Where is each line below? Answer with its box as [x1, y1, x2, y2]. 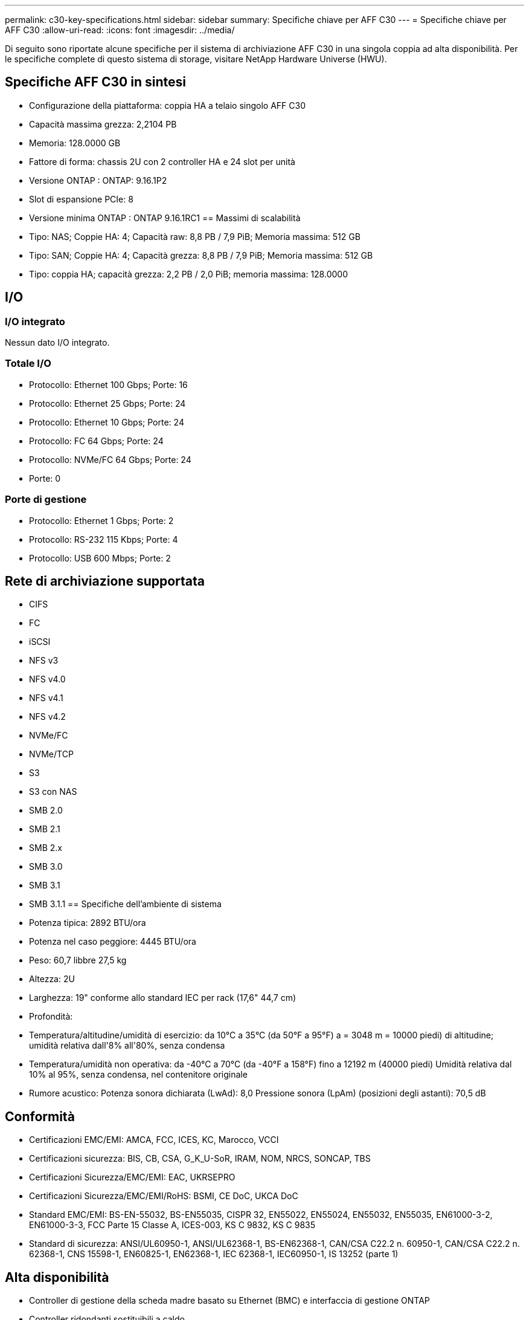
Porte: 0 [29, 473, 61, 484]
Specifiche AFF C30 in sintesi [5, 74, 186, 90]
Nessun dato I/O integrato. [5, 337, 110, 348]
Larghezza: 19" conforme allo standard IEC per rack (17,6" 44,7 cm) [29, 992, 297, 1003]
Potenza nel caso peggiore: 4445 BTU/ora [29, 936, 196, 947]
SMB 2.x [29, 843, 62, 853]
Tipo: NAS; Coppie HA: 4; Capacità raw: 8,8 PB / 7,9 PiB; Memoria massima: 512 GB [29, 231, 361, 242]
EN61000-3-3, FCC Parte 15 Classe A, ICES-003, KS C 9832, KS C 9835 [29, 1220, 316, 1231]
